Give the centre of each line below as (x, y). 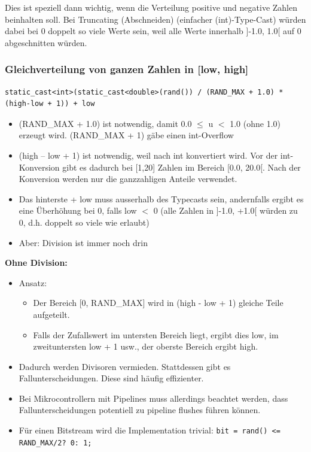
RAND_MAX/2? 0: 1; (55, 443)
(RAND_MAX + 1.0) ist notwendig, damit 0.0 (105, 123)
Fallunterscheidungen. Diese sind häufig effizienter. (111, 378)
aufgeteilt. (51, 314)
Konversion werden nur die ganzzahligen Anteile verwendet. (128, 179)
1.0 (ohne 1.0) (255, 123)
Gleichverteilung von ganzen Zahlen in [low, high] (127, 69)
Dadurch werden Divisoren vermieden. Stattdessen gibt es (125, 366)
